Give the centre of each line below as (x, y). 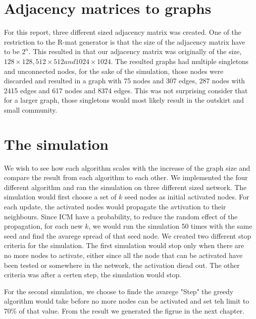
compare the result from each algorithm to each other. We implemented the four (126, 177)
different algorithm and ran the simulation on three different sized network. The (125, 187)
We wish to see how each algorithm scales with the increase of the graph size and (127, 167)
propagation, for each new (43, 226)
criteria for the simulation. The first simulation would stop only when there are (124, 245)
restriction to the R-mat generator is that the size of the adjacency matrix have (125, 41)
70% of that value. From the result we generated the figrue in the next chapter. (124, 310)
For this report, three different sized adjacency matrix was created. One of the (123, 32)
